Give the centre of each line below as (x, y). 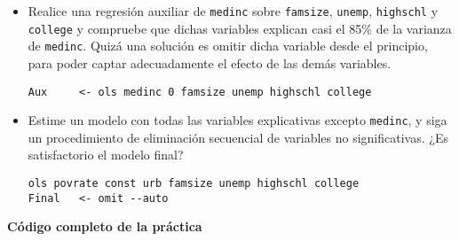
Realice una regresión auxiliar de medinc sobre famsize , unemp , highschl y (233, 11)
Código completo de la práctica (105, 226)
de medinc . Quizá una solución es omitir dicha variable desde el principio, (228, 46)
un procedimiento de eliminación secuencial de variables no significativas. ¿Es (238, 137)
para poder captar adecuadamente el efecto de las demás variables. (210, 62)
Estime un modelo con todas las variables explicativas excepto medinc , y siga (237, 120)
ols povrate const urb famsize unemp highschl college (194, 184)
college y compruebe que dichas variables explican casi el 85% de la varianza (240, 28)
